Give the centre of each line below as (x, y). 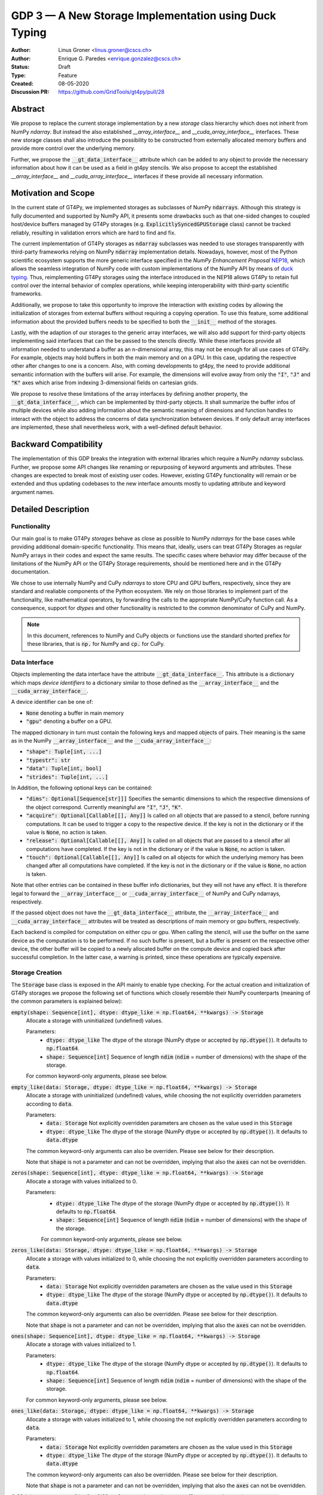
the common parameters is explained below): (67, 1001)
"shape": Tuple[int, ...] (64, 752)
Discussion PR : (30, 92)
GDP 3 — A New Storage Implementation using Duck (144, 16)
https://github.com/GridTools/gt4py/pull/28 (111, 92)
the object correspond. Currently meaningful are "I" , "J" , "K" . (104, 807)
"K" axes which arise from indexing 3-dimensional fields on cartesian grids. (105, 383)
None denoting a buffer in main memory (75, 713)
